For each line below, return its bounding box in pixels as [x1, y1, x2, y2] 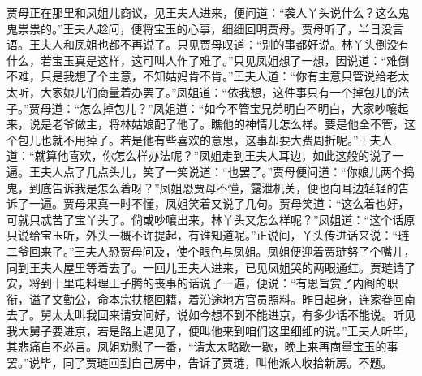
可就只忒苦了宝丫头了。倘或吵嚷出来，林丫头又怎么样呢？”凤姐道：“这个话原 [6, 210, 416, 227]
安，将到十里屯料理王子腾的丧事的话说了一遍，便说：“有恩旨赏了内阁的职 [6, 274, 398, 292]
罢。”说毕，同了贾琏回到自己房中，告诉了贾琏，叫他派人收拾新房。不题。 [6, 354, 393, 371]
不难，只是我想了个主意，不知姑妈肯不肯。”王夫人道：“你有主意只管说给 [6, 67, 387, 84]
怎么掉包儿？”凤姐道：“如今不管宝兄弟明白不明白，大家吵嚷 [80, 99, 398, 116]
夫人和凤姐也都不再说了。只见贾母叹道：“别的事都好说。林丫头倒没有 [40, 36, 410, 53]
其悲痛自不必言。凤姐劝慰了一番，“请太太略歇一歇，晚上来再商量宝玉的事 [6, 338, 398, 355]
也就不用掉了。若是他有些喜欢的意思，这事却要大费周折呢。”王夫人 [40, 131, 393, 148]
